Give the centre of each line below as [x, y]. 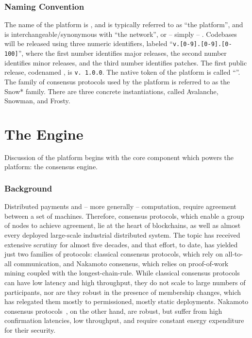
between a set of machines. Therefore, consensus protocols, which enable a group [124, 216]
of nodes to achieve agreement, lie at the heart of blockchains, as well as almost [123, 225]
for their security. [30, 330]
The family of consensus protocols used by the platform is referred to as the [117, 81]
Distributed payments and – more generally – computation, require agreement [120, 206]
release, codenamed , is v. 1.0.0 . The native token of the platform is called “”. [122, 72]
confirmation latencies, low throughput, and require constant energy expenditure [124, 320]
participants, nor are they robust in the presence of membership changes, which [123, 292]
